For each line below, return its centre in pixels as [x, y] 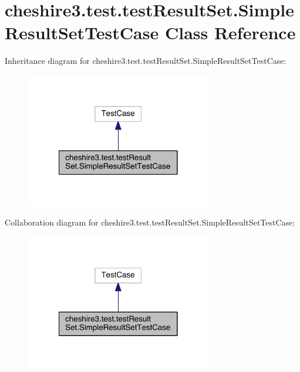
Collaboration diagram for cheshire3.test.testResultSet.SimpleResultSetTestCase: [150, 222]
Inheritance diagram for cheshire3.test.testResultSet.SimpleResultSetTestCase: [146, 61]
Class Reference [230, 33]
